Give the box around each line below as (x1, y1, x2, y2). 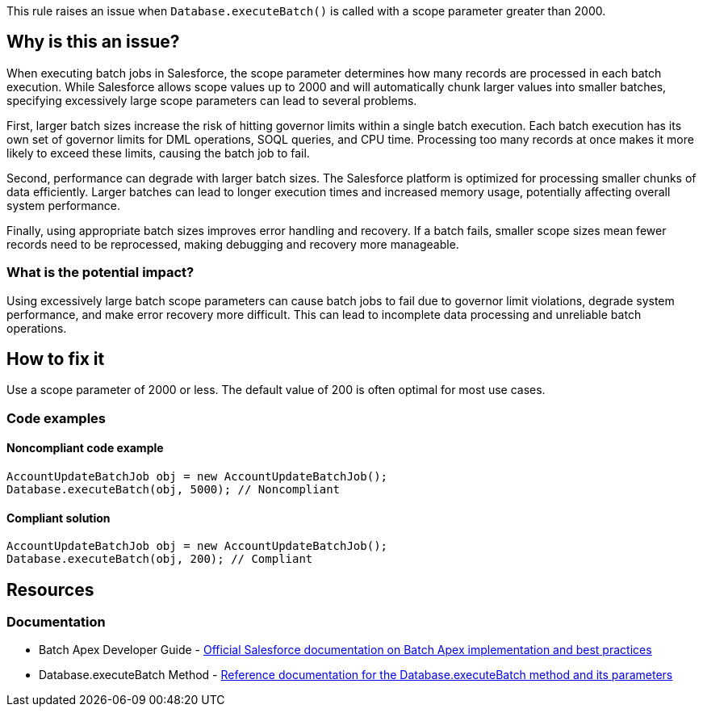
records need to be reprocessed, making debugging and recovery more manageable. (6, 237, 459, 251)
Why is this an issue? (6, 31, 180, 52)
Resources (6, 579, 94, 600)
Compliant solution (6, 510, 111, 525)
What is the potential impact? (6, 264, 195, 281)
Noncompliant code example (6, 441, 164, 455)
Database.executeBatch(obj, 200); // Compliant (6, 552, 313, 566)
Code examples (6, 409, 107, 426)
